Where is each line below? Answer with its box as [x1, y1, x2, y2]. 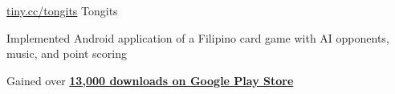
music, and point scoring [6, 45, 127, 62]
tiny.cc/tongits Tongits [6, 2, 118, 18]
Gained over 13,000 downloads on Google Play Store [6, 72, 294, 88]
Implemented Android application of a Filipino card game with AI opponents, [6, 29, 389, 46]
